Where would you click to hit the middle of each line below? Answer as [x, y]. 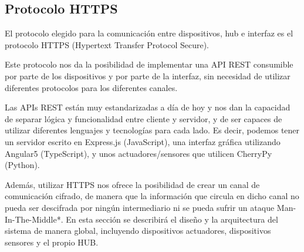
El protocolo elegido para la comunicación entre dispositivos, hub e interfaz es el [149, 33]
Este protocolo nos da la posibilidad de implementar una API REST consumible [149, 64]
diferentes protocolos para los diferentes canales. [91, 87]
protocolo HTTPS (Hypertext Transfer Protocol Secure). [107, 44]
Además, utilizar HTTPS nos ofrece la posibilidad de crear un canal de [132, 184]
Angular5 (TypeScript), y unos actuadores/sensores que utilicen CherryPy [139, 153]
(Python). [22, 165]
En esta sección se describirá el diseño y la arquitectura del [172, 219]
